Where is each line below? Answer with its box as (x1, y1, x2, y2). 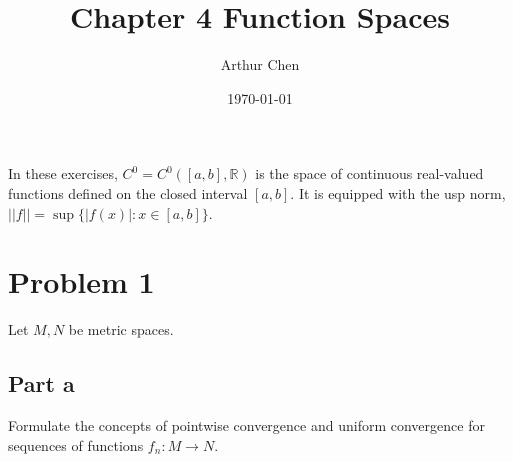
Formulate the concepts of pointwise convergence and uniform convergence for (8, 415, 485, 436)
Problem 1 (8, 261, 155, 302)
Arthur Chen (220, 54, 300, 75)
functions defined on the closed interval (8, 182, 248, 203)
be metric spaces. (68, 319, 174, 340)
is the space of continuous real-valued (255, 163, 484, 184)
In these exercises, (8, 163, 118, 184)
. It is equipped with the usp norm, (290, 182, 506, 203)
